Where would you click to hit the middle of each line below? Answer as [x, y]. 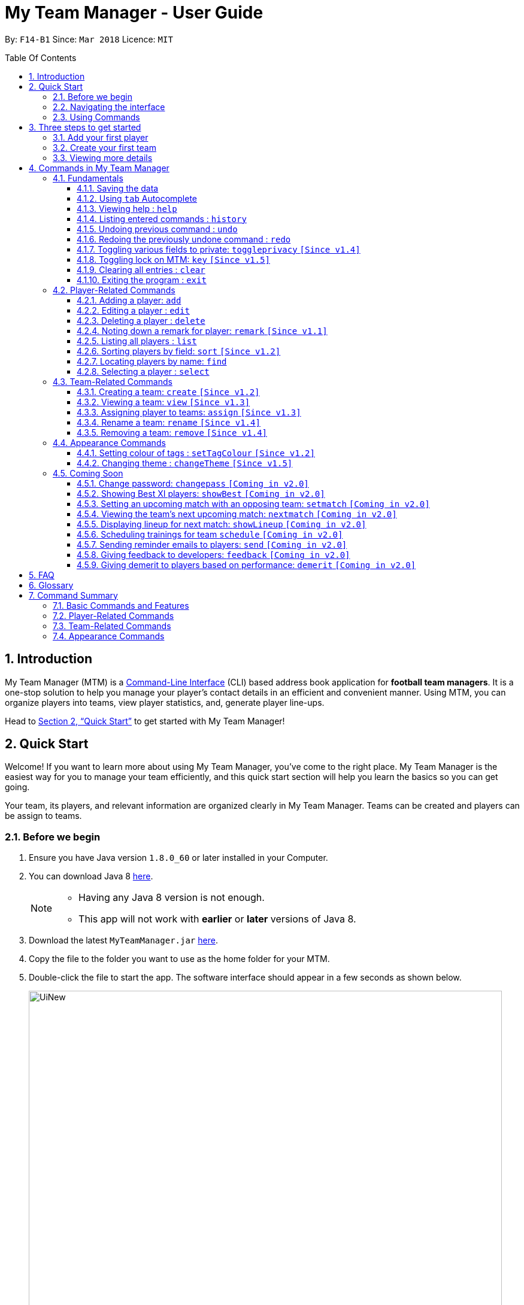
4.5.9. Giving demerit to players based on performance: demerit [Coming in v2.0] [246, 565]
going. [17, 787]
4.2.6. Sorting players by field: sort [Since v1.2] [179, 351]
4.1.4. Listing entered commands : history [162, 218]
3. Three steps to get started [85, 127]
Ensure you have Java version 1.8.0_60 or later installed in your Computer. [178, 858]
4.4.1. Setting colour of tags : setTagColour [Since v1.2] [196, 453]
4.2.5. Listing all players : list [137, 341]
